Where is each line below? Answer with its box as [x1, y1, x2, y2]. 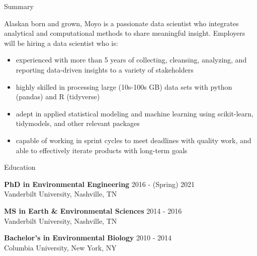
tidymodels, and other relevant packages [16, 118, 140, 129]
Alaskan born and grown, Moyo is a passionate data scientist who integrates [4, 18, 239, 28]
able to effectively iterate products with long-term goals [16, 145, 188, 155]
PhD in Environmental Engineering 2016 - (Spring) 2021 [4, 178, 195, 189]
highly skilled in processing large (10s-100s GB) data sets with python [16, 81, 232, 92]
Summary [4, 1, 34, 11]
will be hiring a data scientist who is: [4, 37, 118, 48]
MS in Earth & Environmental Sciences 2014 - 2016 [4, 205, 182, 216]
